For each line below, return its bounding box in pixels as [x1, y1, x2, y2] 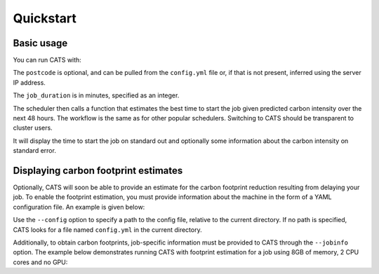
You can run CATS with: [13, 56, 82, 64]
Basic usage [13, 37, 68, 49]
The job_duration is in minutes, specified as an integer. [13, 91, 180, 100]
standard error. [13, 146, 56, 155]
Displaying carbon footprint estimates [13, 165, 183, 177]
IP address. [13, 78, 46, 87]
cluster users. [13, 123, 53, 132]
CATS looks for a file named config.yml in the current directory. [13, 225, 203, 234]
